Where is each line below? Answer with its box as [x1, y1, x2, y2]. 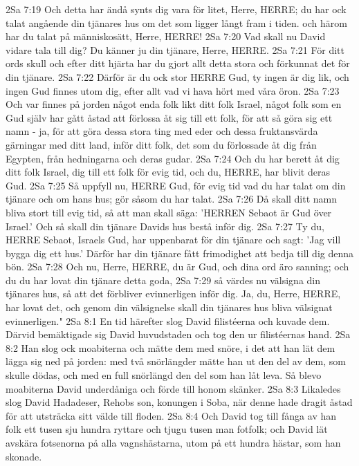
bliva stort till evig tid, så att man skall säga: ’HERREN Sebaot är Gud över [6, 205, 332, 219]
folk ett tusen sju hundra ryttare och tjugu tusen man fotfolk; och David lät [6, 422, 328, 436]
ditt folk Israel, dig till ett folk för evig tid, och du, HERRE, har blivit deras [6, 165, 330, 179]
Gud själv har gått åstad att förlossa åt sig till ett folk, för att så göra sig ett [6, 110, 333, 124]
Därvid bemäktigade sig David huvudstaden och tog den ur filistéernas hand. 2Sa [6, 327, 351, 342]
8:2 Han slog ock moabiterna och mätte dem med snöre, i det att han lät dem [6, 340, 335, 355]
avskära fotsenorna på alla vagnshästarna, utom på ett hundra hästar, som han [6, 436, 341, 449]
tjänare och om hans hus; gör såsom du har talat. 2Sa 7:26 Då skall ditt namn [6, 192, 338, 206]
